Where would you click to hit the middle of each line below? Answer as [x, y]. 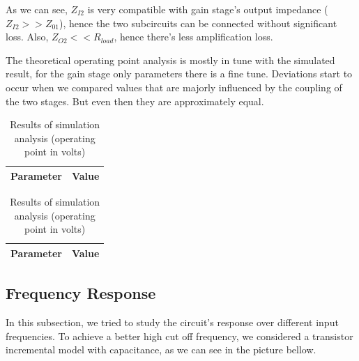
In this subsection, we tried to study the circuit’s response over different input [172, 322]
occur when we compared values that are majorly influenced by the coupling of [174, 87]
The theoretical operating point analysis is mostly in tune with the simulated [170, 60]
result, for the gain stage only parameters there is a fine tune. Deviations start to [179, 74]
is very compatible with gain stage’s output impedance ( [208, 9]
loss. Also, [27, 37]
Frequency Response [81, 293]
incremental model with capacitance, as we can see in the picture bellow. [161, 350]
